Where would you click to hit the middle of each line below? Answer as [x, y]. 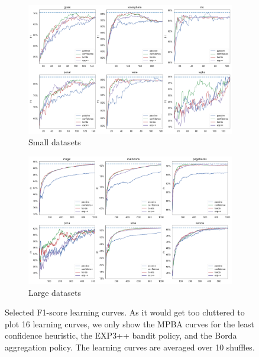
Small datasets [55, 142]
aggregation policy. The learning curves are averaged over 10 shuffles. [130, 347]
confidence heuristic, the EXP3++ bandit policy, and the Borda [121, 335]
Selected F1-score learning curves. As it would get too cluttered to [125, 312]
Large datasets [55, 292]
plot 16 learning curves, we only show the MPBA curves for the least [129, 323]
